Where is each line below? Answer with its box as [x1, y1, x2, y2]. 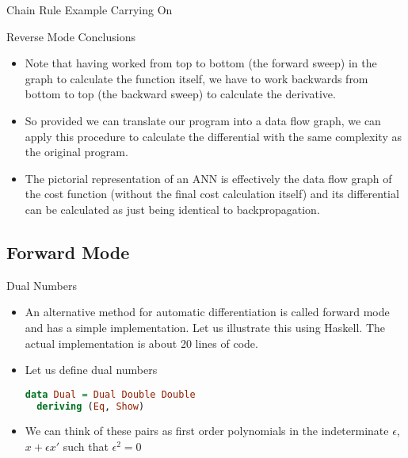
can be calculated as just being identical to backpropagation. [25, 200, 320, 217]
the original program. [25, 143, 128, 160]
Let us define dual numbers [25, 361, 158, 378]
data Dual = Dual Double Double [25, 388, 196, 400]
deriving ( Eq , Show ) [36, 400, 145, 412]
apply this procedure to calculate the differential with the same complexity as [25, 128, 402, 144]
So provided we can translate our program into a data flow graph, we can [25, 112, 381, 128]
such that [63, 438, 109, 455]
